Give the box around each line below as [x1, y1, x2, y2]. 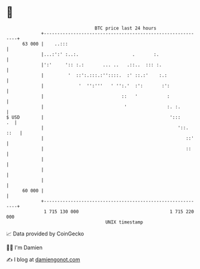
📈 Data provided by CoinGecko [6, 230, 84, 237]
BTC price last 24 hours [95, 25, 157, 31]
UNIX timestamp [105, 219, 144, 225]
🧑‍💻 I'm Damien [6, 244, 43, 251]
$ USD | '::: [6, 114, 181, 120]
